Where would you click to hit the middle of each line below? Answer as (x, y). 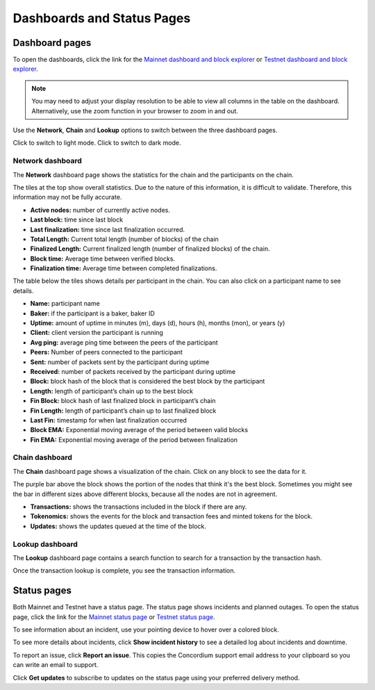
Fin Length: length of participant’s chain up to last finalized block (123, 411)
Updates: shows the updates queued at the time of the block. (118, 526)
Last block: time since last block (77, 220)
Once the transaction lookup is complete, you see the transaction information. (124, 570)
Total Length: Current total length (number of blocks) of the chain (124, 239)
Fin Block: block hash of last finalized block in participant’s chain (123, 401)
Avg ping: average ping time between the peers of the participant (124, 342)
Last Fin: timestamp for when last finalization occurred (108, 420)
